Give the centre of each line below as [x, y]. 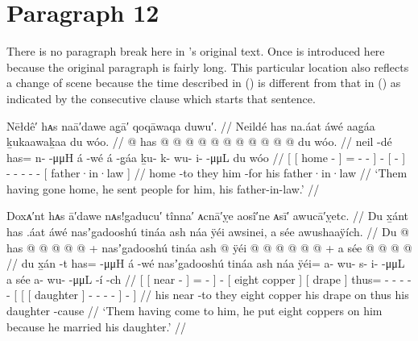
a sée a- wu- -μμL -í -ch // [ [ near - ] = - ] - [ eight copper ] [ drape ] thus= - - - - [209, 279]
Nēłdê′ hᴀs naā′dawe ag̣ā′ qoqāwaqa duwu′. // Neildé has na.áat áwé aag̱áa [191, 125]
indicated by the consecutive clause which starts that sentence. [161, 98]
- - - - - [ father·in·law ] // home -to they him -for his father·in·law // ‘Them [207, 173]
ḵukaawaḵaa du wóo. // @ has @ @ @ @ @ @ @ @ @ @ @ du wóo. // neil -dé [199, 141]
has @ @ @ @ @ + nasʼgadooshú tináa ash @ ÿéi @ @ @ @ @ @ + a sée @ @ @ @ [209, 247]
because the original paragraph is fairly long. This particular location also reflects [208, 67]
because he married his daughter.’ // [97, 326]
